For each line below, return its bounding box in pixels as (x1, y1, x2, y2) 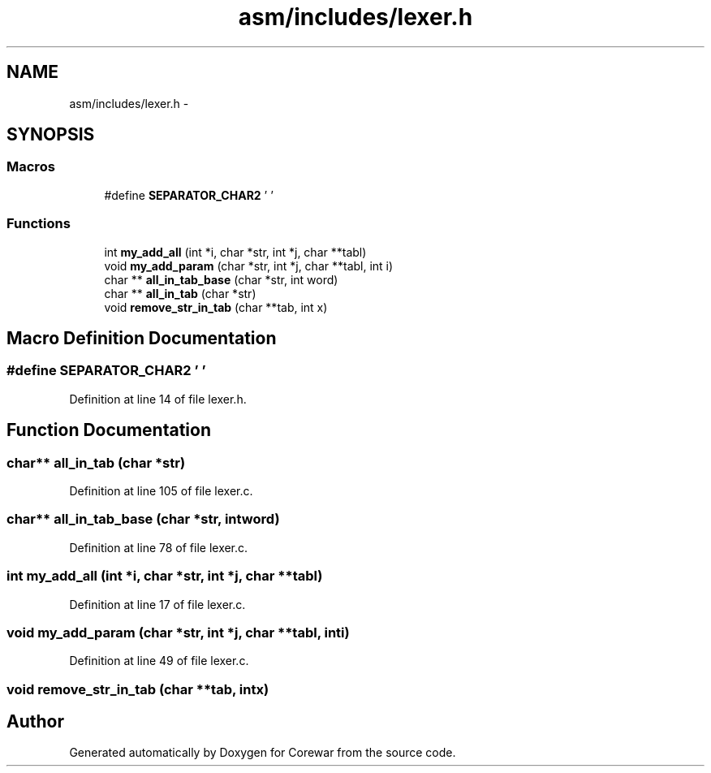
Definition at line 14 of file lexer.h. (69, 391, 247, 406)
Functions (6, 215, 71, 232)
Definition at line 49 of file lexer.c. (69, 654, 249, 668)
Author (6, 711, 64, 732)
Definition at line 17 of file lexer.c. (69, 597, 246, 611)
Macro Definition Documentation (6, 327, 277, 348)
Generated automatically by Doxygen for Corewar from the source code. (69, 745, 456, 760)
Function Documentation (6, 420, 211, 441)
